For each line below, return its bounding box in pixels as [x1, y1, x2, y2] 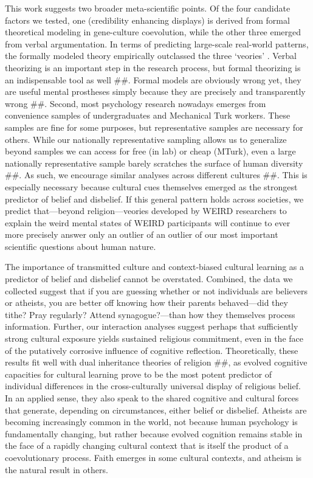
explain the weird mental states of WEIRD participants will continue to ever [5, 216, 291, 229]
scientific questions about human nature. [5, 240, 156, 252]
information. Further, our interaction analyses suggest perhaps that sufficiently [5, 320, 298, 333]
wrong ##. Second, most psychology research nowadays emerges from [5, 97, 266, 109]
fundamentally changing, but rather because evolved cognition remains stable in [5, 427, 303, 440]
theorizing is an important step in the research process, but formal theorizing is [5, 61, 301, 74]
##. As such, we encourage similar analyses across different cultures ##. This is [5, 168, 308, 181]
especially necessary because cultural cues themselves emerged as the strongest [5, 180, 298, 193]
